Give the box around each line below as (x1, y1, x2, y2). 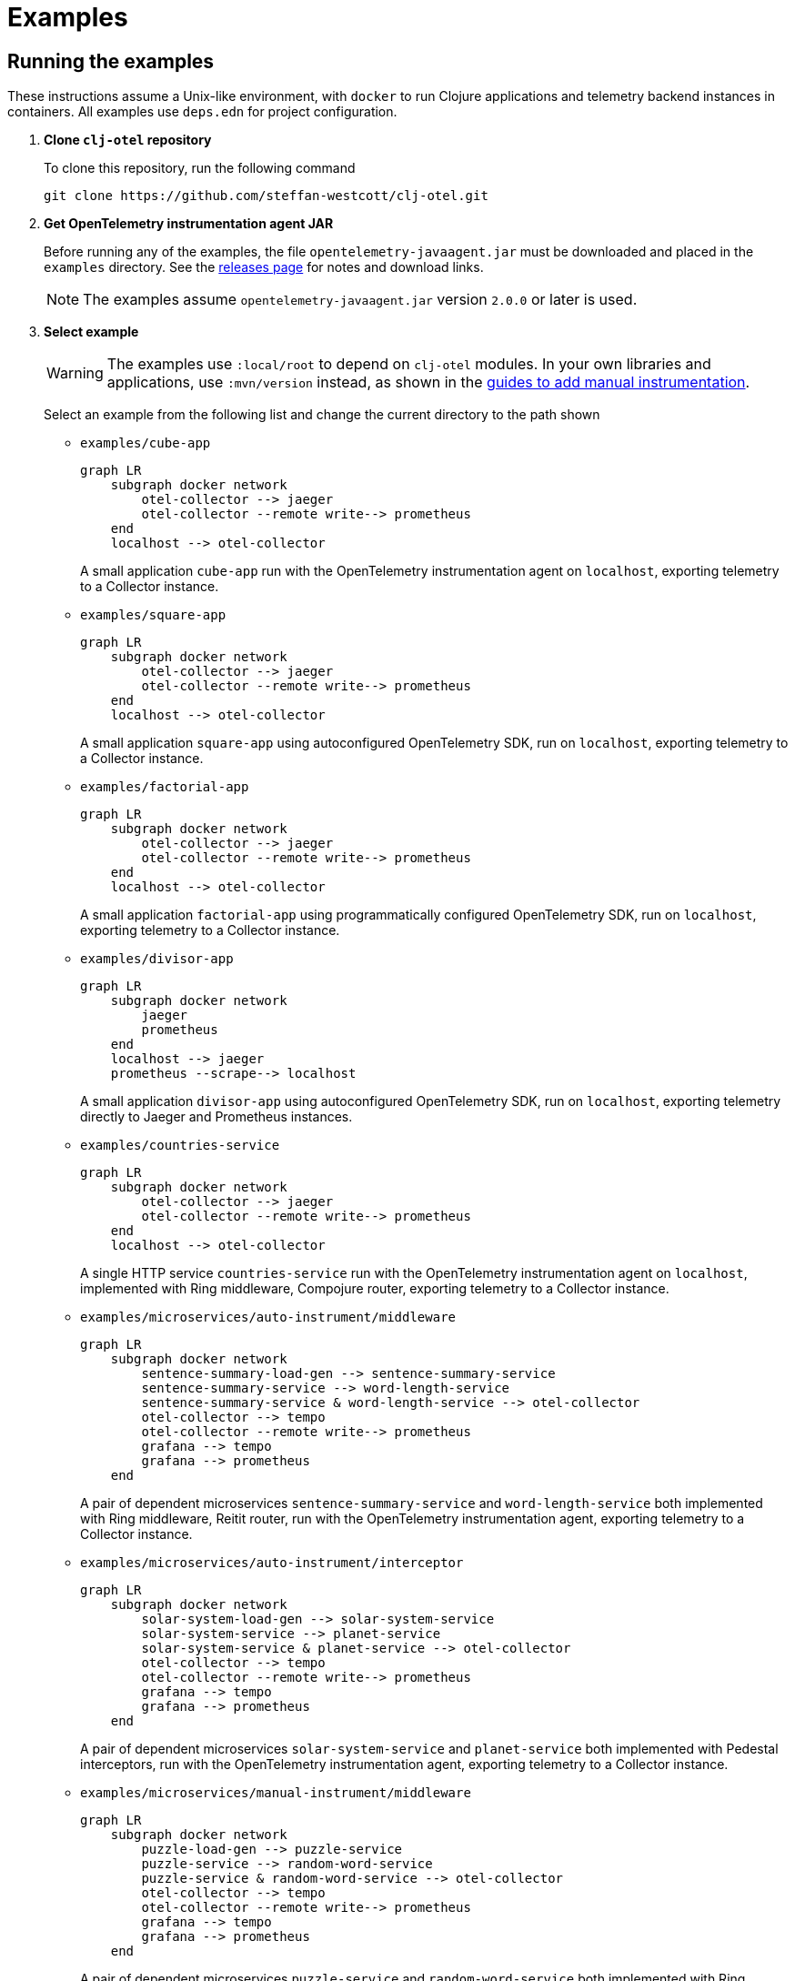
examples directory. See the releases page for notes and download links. (44, 259, 484, 276)
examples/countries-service (80, 1138, 280, 1153)
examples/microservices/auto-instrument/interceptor (80, 1555, 464, 1571)
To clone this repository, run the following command (44, 160, 356, 176)
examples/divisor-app (80, 951, 234, 967)
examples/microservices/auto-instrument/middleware (80, 1310, 457, 1325)
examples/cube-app (80, 436, 211, 451)
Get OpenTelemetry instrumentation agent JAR (44, 216, 334, 232)
